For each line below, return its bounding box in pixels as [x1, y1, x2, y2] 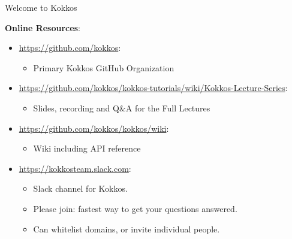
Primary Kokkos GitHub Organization [33, 61, 174, 74]
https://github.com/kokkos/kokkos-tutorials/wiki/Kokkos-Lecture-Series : [19, 81, 288, 94]
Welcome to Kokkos [5, 1, 77, 13]
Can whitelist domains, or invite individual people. [33, 222, 220, 235]
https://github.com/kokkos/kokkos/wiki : [19, 122, 169, 134]
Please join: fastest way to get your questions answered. [33, 202, 237, 214]
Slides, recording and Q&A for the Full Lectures [33, 101, 210, 114]
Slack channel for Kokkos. [33, 182, 128, 195]
